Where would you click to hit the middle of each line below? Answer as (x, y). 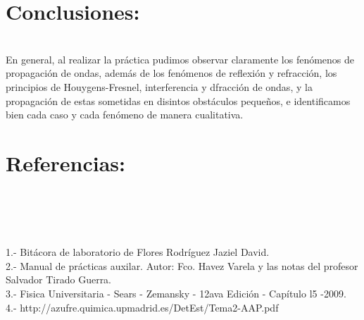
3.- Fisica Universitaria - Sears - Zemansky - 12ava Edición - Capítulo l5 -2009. (176, 293)
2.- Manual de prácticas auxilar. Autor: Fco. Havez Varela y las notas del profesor (182, 265)
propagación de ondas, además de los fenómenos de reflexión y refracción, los (171, 73)
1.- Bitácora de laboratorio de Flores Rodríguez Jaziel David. (138, 252)
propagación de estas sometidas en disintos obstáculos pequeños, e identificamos (178, 100)
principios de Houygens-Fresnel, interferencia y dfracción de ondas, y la (159, 86)
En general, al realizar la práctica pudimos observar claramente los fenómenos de (180, 59)
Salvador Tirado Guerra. (59, 279)
